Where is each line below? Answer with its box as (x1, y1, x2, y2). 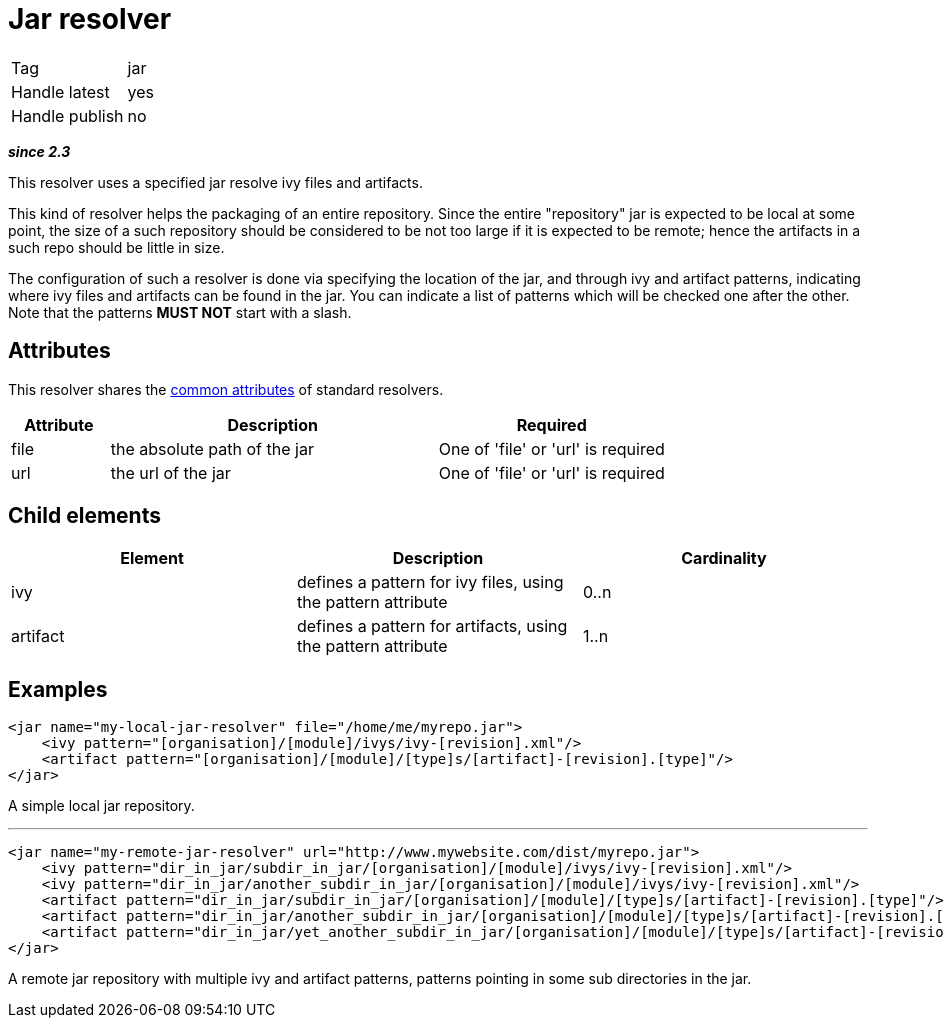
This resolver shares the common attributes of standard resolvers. (8, 380, 444, 398)
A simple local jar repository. (8, 797, 195, 815)
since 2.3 (8, 142, 71, 160)
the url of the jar (110, 462, 231, 483)
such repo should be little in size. (8, 238, 225, 256)
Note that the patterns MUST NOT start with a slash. (8, 303, 352, 321)
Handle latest (11, 81, 110, 102)
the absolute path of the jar (110, 438, 314, 459)
